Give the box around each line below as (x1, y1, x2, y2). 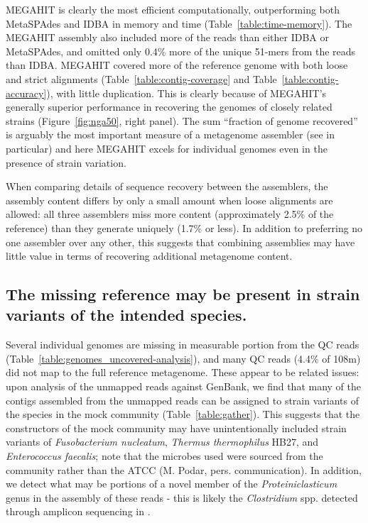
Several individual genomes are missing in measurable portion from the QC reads (6, 337, 359, 352)
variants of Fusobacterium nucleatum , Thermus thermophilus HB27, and (6, 434, 319, 449)
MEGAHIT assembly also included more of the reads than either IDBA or (6, 30, 329, 45)
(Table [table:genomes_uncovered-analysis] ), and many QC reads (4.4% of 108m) (6, 351, 361, 365)
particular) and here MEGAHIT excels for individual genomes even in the (6, 141, 328, 155)
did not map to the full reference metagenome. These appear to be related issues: (6, 365, 359, 380)
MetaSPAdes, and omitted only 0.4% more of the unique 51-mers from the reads (6, 43, 356, 58)
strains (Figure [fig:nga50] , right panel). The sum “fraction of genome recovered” (6, 113, 358, 128)
